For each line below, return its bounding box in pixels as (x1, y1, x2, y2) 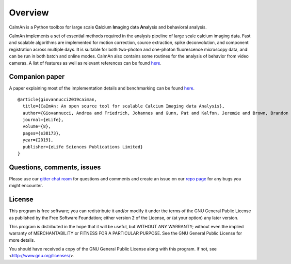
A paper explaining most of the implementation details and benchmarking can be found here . (9, 85, 195, 91)
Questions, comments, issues (9, 163, 101, 171)
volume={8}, (22, 124, 51, 129)
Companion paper (9, 73, 65, 81)
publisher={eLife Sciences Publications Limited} (22, 144, 143, 149)
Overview (9, 7, 49, 18)
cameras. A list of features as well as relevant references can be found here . (9, 60, 162, 66)
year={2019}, (22, 137, 54, 143)
